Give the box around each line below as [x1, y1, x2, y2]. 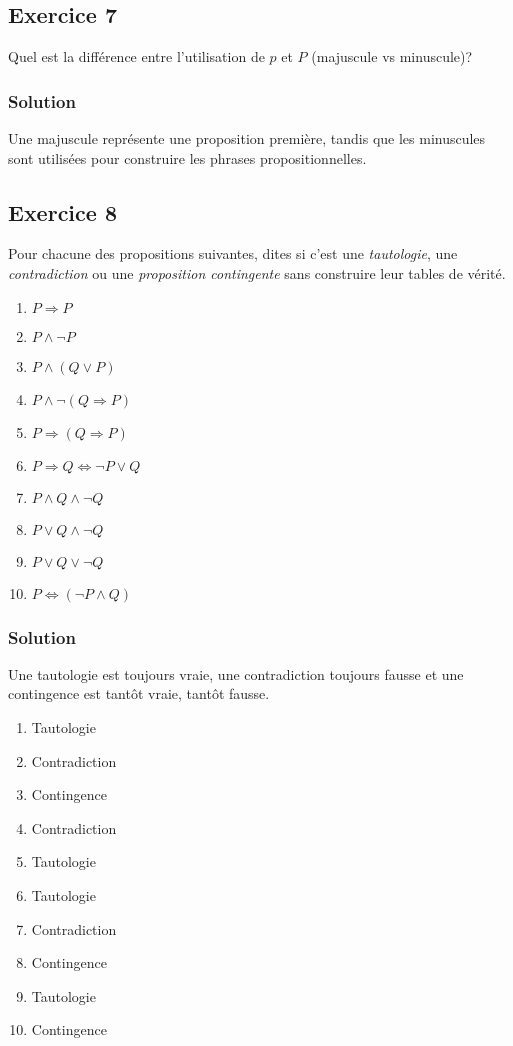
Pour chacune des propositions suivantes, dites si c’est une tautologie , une [8, 243, 458, 264]
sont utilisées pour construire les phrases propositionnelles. [8, 147, 367, 168]
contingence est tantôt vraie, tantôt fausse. [8, 683, 270, 704]
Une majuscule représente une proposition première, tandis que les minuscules [8, 128, 486, 149]
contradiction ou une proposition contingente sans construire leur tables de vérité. [8, 263, 506, 283]
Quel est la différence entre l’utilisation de [8, 46, 265, 67]
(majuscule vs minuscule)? [311, 46, 473, 67]
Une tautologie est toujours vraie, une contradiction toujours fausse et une [8, 663, 464, 684]
